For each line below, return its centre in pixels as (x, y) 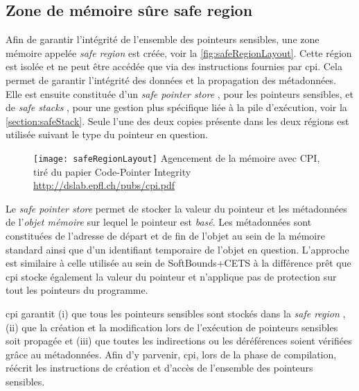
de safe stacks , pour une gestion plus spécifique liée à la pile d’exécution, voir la (176, 107)
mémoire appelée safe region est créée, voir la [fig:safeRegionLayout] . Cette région (179, 52)
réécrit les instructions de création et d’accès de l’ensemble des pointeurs (159, 368)
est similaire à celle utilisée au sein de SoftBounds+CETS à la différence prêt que (178, 263)
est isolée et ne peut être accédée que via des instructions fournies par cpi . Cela (174, 66)
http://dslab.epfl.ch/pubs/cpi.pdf (104, 185)
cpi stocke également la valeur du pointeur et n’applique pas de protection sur (171, 276)
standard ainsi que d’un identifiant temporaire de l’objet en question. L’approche (177, 249)
